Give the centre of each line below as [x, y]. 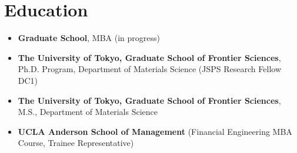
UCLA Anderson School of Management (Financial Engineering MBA [155, 131]
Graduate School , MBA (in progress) [89, 38]
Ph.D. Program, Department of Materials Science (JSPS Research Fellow [149, 69]
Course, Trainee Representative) [76, 143]
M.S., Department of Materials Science [88, 112]
